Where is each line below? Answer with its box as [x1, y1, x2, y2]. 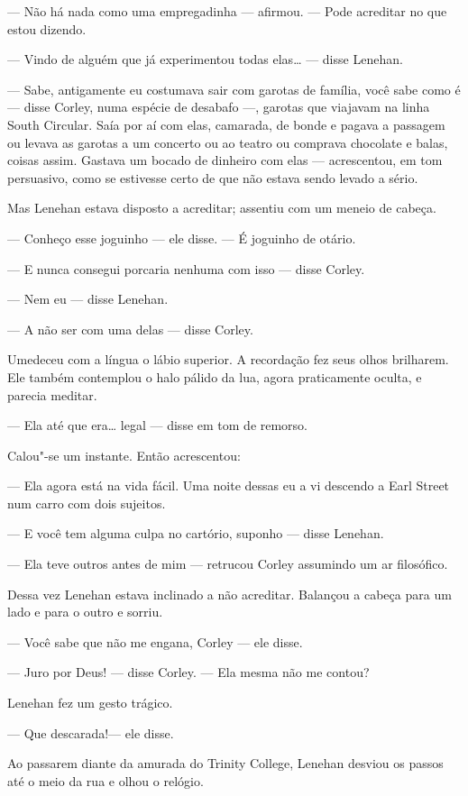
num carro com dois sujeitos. [7, 493, 166, 512]
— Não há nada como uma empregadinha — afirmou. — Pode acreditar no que [7, 2, 447, 20]
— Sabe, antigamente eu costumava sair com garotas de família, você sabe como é [7, 79, 461, 98]
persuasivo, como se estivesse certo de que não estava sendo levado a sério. [7, 168, 418, 187]
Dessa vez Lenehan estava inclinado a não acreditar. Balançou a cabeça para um [7, 584, 452, 603]
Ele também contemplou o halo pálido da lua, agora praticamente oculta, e [7, 367, 422, 386]
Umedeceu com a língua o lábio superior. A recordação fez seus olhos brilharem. [7, 350, 449, 369]
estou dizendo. [7, 19, 87, 38]
